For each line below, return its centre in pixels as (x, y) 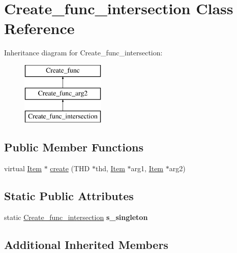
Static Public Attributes (69, 196)
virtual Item (23, 168)
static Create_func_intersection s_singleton (76, 217)
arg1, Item (147, 168)
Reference (39, 28)
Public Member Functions (74, 147)
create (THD (70, 168)
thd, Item (110, 168)
